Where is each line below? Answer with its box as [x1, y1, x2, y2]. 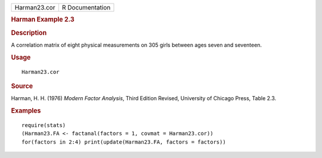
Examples [11, 107, 41, 115]
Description [11, 29, 47, 37]
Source [11, 82, 33, 90]
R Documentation [61, 4, 111, 11]
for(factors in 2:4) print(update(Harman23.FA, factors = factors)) [21, 138, 226, 145]
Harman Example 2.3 [11, 16, 75, 24]
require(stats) [21, 122, 66, 128]
